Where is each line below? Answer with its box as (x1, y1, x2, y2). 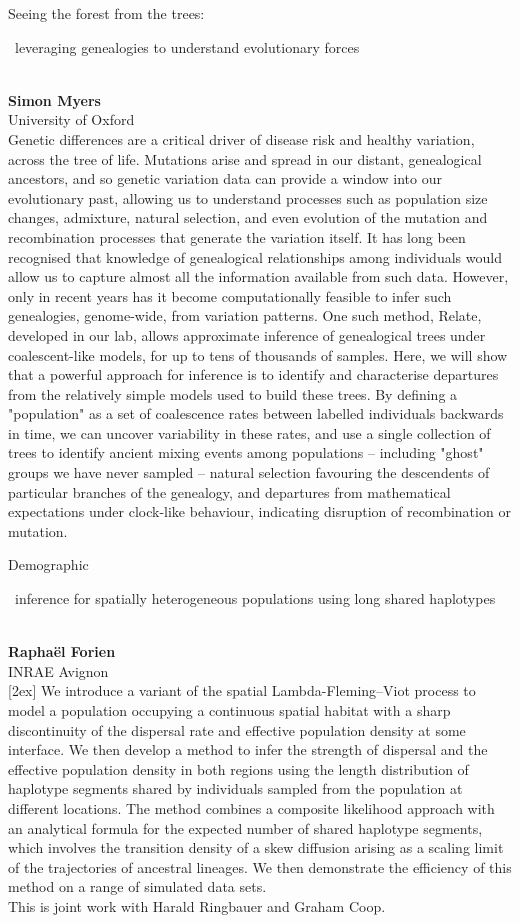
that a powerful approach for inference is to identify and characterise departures (8, 364, 499, 385)
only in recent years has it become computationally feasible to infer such (8, 285, 452, 306)
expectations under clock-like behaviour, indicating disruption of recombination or (8, 501, 511, 522)
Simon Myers (8, 89, 101, 110)
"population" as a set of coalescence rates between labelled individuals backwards (8, 403, 504, 424)
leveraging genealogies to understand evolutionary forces (14, 36, 360, 57)
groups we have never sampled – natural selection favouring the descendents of (8, 462, 490, 483)
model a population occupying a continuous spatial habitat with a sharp (8, 700, 451, 720)
